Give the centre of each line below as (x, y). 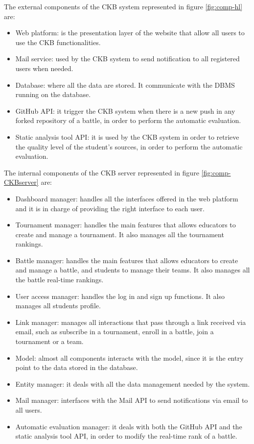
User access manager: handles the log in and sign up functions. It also (120, 296)
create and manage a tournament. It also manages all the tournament (120, 234)
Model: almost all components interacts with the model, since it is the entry (129, 358)
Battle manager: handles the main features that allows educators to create (127, 260)
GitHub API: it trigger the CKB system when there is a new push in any (125, 111)
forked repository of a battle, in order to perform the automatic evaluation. (128, 120)
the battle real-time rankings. (59, 280)
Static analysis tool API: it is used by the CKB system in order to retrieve (127, 136)
